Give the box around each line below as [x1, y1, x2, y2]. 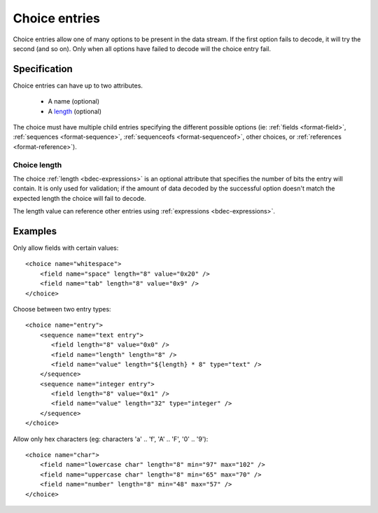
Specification [13, 63, 73, 75]
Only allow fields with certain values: [13, 244, 119, 252]
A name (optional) [48, 97, 100, 106]
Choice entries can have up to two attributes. [13, 81, 143, 90]
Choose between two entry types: [13, 304, 111, 313]
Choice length [13, 160, 62, 169]
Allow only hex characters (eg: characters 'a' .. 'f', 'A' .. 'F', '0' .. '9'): [13, 435, 209, 443]
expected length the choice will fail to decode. [13, 194, 146, 202]
